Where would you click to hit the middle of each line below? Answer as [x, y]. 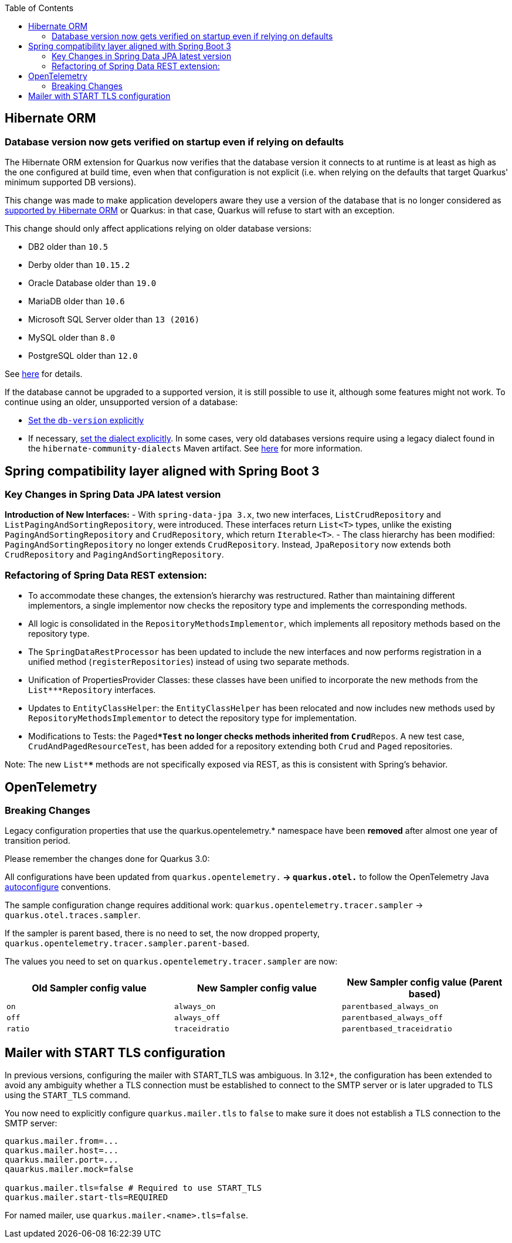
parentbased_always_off [392, 1018]
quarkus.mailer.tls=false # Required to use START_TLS [133, 1188]
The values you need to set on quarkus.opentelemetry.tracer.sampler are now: [171, 962]
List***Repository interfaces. [92, 690]
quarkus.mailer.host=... [62, 1151]
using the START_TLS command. [68, 1095]
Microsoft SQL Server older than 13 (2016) [114, 320]
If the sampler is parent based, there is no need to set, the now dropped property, [162, 933]
